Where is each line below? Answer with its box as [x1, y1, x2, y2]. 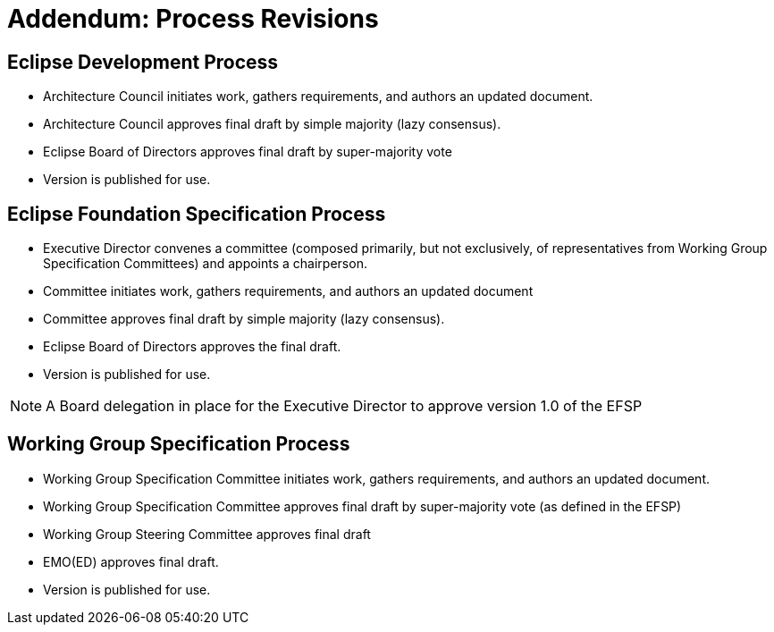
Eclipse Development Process [7, 50, 279, 73]
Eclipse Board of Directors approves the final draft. [43, 339, 341, 355]
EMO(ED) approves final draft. [43, 553, 219, 569]
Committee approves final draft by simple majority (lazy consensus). [43, 311, 445, 327]
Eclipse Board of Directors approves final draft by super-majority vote [43, 144, 452, 160]
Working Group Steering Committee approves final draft [43, 526, 371, 542]
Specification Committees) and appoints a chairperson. [43, 256, 367, 272]
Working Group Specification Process [7, 433, 350, 456]
